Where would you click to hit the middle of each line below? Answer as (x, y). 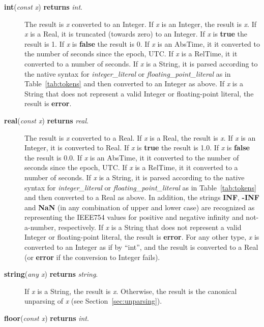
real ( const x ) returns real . (46, 120)
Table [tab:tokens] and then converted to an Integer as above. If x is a (134, 84)
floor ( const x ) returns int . (47, 318)
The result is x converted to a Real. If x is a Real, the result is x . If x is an (140, 137)
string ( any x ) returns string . (51, 274)
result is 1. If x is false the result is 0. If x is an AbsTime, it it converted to (142, 43)
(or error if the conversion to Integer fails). (92, 257)
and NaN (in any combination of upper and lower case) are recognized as (140, 207)
